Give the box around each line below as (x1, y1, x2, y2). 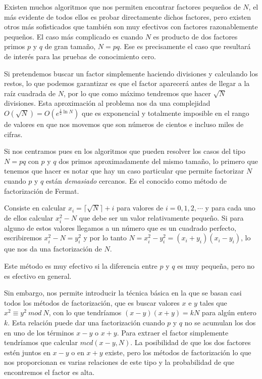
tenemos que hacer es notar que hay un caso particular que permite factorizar (4, 165, 244, 176)
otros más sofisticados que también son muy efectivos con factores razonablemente (4, 21, 258, 32)
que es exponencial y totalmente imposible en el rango (82, 107, 249, 118)
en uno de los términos (4, 327, 74, 338)
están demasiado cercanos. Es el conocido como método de (45, 175, 227, 186)
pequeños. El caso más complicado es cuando (4, 31, 143, 41)
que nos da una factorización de (4, 243, 102, 254)
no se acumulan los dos (184, 317, 256, 327)
